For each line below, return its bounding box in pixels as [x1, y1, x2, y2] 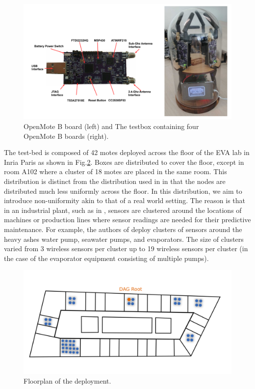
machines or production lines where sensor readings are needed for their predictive [4, 214, 251, 225]
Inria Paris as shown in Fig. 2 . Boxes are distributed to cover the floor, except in [4, 156, 244, 167]
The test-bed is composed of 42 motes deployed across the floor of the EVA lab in [4, 147, 250, 157]
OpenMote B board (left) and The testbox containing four [24, 121, 199, 131]
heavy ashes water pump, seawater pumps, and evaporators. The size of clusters [4, 233, 244, 244]
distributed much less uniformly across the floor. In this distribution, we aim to [4, 185, 242, 196]
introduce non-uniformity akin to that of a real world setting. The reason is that [4, 195, 246, 206]
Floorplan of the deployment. [24, 375, 111, 386]
